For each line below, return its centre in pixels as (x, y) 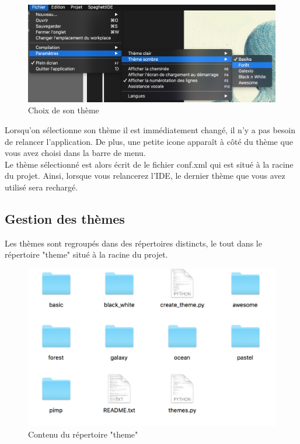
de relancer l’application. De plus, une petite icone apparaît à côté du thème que (149, 141)
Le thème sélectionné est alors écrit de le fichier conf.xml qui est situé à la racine (149, 164)
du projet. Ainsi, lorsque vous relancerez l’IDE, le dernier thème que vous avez (145, 176)
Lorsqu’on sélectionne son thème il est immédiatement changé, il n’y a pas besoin (150, 130)
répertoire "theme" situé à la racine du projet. (86, 254)
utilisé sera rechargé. (41, 187)
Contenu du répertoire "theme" (83, 434)
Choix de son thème (64, 110)
